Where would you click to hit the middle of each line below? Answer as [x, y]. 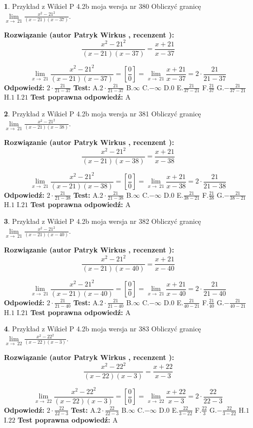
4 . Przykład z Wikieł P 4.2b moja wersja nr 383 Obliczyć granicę [103, 329]
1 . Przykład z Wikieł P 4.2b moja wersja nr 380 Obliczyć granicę [103, 6]
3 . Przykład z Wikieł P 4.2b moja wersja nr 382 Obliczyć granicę [103, 221]
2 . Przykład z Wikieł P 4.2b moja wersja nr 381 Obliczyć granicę [103, 114]
